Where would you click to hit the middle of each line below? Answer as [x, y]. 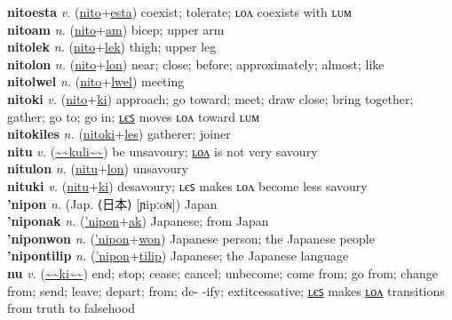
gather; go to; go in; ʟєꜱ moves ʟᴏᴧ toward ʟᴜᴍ [134, 116]
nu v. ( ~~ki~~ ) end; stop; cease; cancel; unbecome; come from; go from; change [222, 272]
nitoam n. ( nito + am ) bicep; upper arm [116, 29]
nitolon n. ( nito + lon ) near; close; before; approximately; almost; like [196, 64]
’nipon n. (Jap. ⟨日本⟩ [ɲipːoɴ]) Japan [112, 203]
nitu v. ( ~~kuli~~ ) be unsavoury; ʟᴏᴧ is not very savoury [163, 151]
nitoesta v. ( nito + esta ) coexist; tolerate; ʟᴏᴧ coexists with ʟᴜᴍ [179, 12]
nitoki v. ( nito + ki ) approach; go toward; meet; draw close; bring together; [210, 98]
